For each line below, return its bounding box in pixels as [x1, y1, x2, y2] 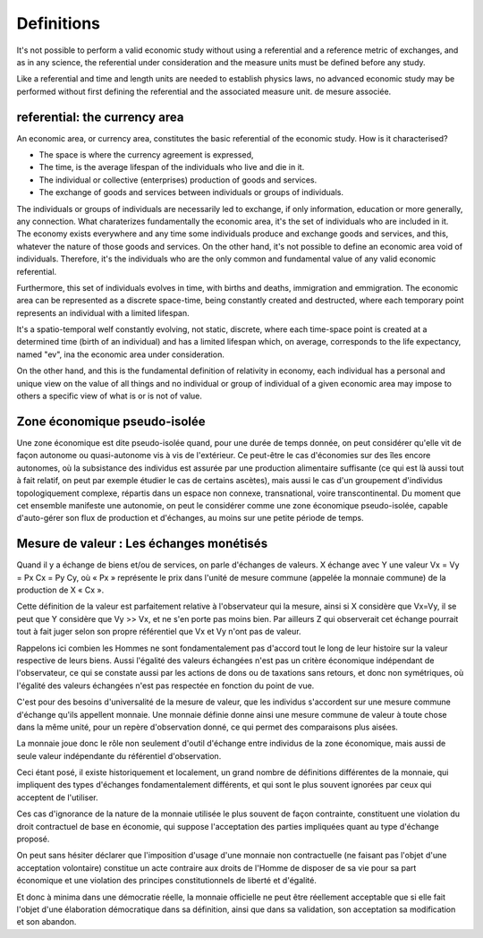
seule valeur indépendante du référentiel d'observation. [16, 750, 222, 761]
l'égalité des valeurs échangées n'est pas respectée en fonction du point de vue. [16, 680, 315, 691]
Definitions [16, 13, 101, 33]
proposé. [16, 833, 50, 845]
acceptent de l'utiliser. [16, 792, 98, 803]
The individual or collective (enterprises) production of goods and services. [38, 175, 318, 185]
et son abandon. [16, 917, 77, 927]
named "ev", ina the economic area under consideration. [16, 349, 225, 360]
